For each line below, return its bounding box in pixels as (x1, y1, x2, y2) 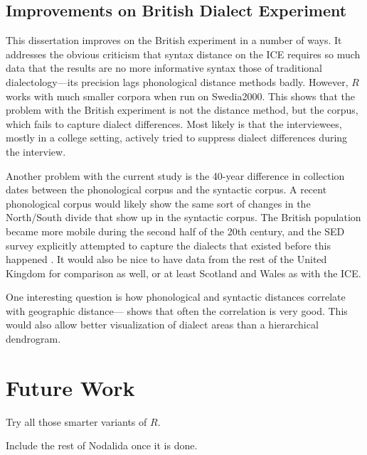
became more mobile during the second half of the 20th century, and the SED (6, 223, 345, 238)
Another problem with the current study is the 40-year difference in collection (6, 168, 345, 183)
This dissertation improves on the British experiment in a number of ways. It (6, 33, 342, 48)
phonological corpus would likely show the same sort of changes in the (6, 196, 311, 210)
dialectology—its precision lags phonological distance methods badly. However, (6, 74, 349, 89)
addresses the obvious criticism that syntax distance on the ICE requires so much (6, 46, 361, 61)
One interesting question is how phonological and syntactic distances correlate (6, 289, 346, 304)
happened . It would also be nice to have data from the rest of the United (6, 252, 327, 267)
